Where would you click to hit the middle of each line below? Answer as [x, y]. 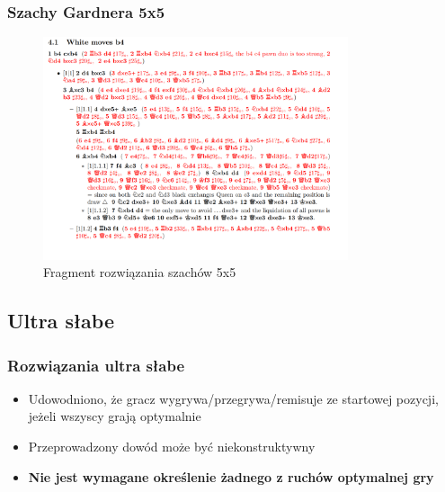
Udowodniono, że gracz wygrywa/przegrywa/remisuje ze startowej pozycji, [233, 398]
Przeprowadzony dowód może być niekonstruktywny [172, 447]
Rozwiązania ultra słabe [96, 365]
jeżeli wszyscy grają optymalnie [115, 416]
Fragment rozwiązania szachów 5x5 [140, 272]
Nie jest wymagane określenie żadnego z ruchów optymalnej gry [231, 476]
